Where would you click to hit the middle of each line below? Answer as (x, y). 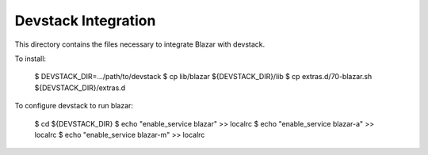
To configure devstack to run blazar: (74, 106)
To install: (31, 59)
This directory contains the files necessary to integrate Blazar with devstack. (140, 44)
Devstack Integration (85, 21)
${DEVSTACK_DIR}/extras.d (80, 88)
